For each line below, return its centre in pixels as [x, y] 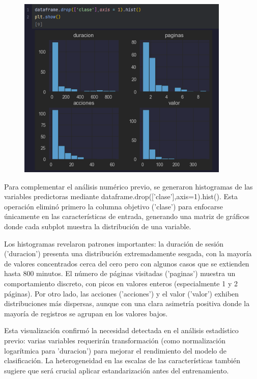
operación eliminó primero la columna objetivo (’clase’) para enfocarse [114, 206]
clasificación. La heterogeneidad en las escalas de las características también [122, 360]
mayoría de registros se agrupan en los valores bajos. [86, 313]
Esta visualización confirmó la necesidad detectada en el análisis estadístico [121, 330]
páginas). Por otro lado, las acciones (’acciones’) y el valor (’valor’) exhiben [122, 293]
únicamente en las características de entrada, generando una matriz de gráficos [127, 216]
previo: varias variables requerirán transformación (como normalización [115, 340]
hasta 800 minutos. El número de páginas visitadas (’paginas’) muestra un [120, 273]
